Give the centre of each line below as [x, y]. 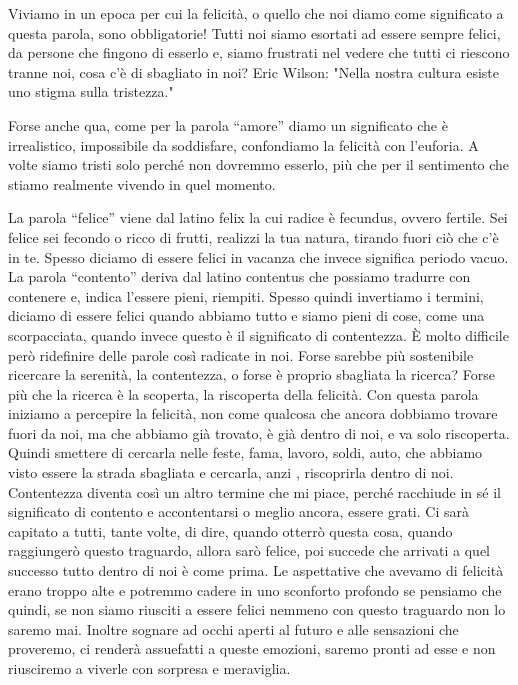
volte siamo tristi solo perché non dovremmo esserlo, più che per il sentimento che [259, 164]
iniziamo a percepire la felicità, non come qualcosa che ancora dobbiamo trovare [253, 413]
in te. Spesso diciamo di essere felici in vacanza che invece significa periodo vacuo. [258, 256]
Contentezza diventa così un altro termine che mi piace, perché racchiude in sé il [254, 491]
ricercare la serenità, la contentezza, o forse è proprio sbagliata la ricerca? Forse [251, 374]
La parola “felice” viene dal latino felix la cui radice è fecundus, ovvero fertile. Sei [258, 217]
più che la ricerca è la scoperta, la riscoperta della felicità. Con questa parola [243, 393]
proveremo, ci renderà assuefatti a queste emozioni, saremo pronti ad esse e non [252, 648]
